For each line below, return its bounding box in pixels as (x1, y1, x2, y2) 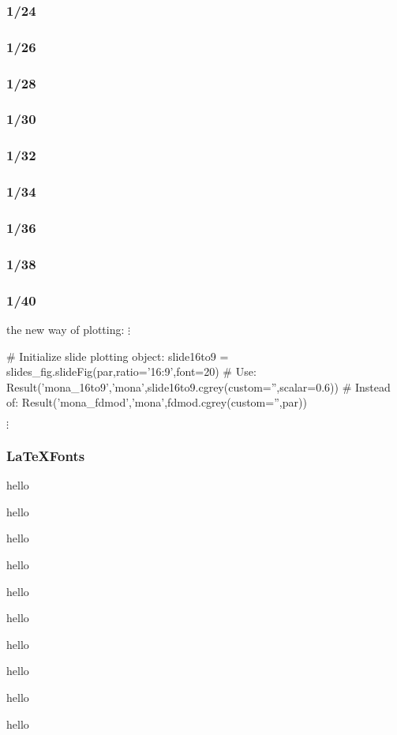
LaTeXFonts (6, 445, 85, 465)
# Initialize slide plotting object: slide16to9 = (6, 347, 229, 364)
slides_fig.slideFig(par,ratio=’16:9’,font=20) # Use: (6, 363, 257, 380)
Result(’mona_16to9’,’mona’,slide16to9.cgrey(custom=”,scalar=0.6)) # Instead (6, 378, 391, 395)
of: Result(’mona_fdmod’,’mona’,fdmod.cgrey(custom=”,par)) (6, 394, 307, 411)
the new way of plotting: (6, 321, 125, 337)
